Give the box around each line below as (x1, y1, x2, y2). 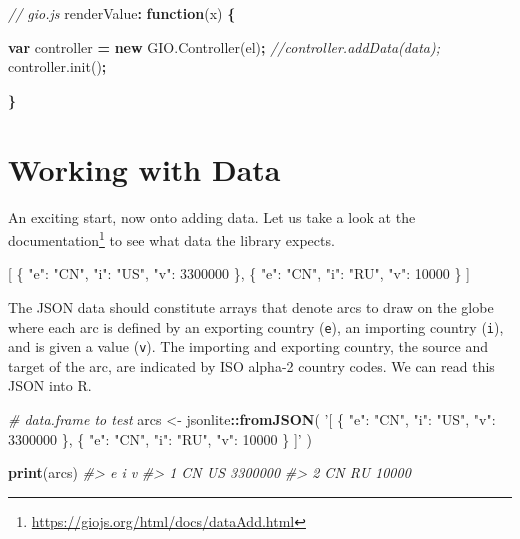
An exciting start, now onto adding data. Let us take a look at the (8, 206, 416, 227)
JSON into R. (8, 375, 92, 396)
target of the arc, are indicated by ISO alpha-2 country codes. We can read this (8, 355, 495, 376)
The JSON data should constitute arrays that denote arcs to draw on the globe (8, 296, 494, 317)
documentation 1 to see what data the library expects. (8, 227, 335, 250)
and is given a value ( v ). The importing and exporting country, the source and (8, 336, 489, 357)
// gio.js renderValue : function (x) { (8, 3, 236, 23)
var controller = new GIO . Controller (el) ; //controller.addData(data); (8, 36, 440, 57)
